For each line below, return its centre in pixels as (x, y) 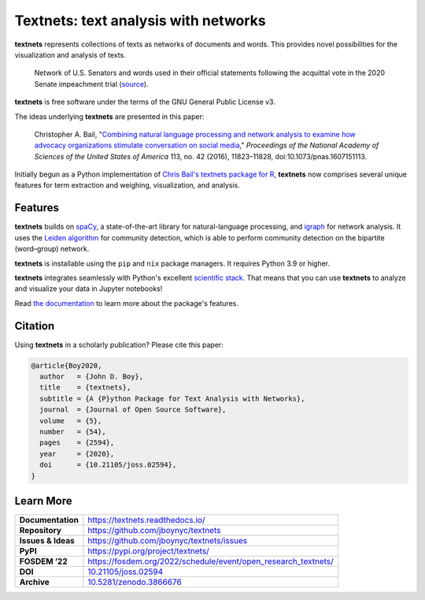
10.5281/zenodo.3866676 (135, 582)
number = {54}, (73, 431)
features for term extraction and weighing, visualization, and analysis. (127, 185)
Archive (35, 582)
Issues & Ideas (47, 540)
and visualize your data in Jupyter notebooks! (89, 289)
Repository (41, 530)
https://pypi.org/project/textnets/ (149, 551)
